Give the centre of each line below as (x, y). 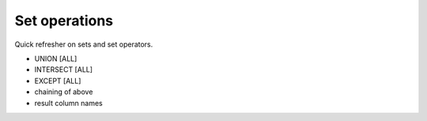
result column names (68, 103)
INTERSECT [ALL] (64, 70)
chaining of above (64, 92)
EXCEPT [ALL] (58, 81)
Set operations (64, 21)
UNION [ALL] (56, 59)
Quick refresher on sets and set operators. (84, 44)
